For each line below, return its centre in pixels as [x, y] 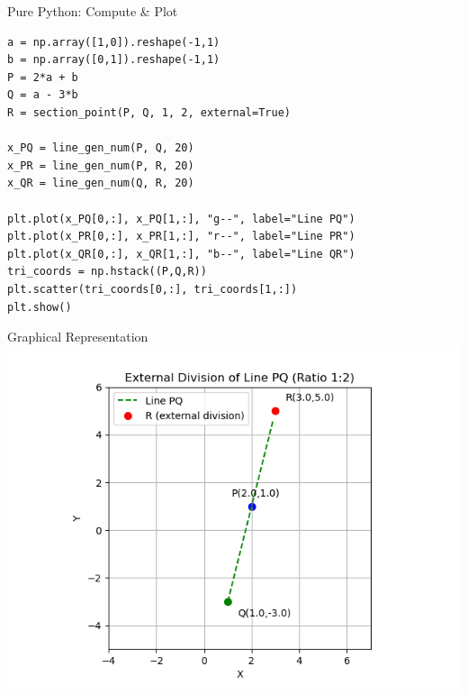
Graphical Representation [78, 337]
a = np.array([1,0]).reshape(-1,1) [114, 42]
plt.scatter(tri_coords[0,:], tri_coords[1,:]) [153, 289]
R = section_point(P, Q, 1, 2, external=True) [149, 112]
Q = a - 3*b [43, 95]
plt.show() [40, 307]
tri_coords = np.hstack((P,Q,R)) [107, 272]
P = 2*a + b [43, 77]
